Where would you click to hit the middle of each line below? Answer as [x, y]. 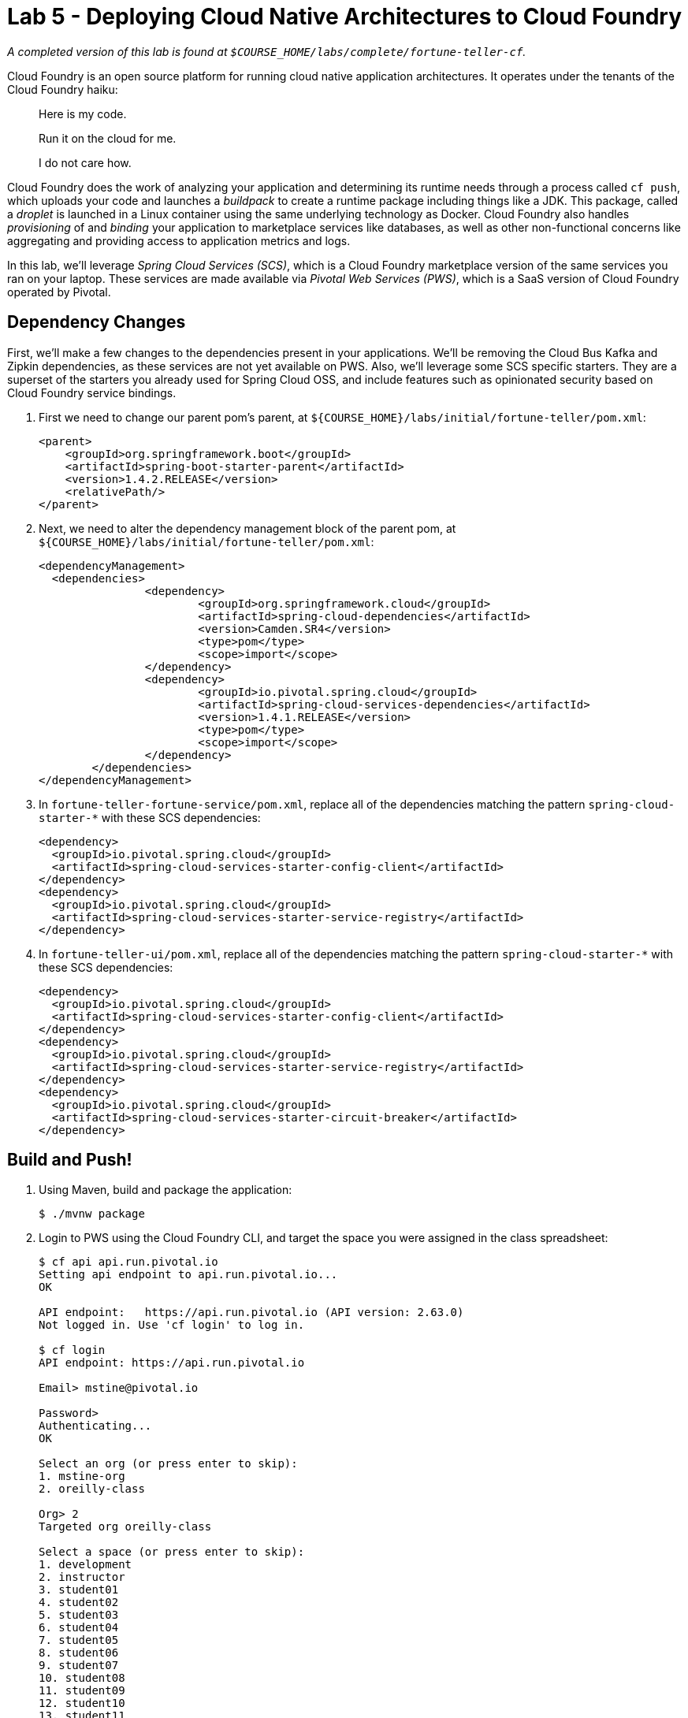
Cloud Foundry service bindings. [92, 392]
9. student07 [79, 1666]
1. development [86, 1565]
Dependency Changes [97, 322]
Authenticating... [95, 1426]
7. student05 [79, 1640]
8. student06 [79, 1653]
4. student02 [79, 1603]
